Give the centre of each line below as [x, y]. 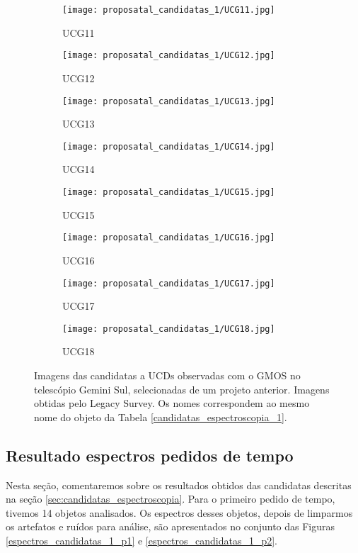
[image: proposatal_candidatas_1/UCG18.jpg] [169, 329]
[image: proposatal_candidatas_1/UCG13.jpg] [169, 101]
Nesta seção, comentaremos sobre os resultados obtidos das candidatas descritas [179, 485]
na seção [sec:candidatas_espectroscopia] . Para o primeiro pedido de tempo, [171, 499]
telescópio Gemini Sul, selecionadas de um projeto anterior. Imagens [182, 389]
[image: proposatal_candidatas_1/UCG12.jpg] [169, 56]
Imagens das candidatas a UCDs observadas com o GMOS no [167, 375]
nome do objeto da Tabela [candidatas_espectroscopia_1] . [161, 417]
